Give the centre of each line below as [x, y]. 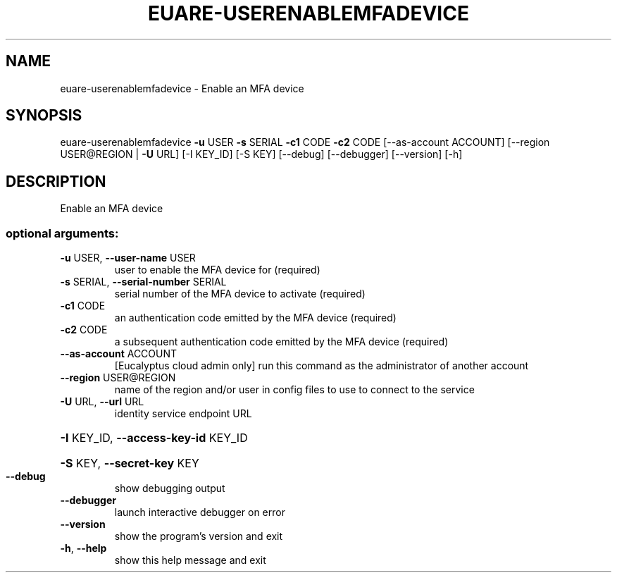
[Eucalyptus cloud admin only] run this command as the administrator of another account [322, 366]
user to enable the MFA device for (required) [217, 270]
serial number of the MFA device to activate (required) [240, 294]
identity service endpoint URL [183, 414]
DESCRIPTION [56, 181]
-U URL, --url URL [102, 402]
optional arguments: [62, 233]
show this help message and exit [190, 560]
